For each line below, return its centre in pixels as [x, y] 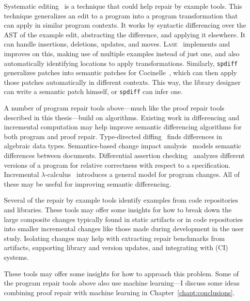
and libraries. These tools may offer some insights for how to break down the [118, 209]
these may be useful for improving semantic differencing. [88, 183]
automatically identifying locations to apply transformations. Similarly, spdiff [121, 63]
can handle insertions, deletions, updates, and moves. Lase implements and [117, 44]
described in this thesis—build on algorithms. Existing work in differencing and [122, 117]
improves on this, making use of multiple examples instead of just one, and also [122, 53]
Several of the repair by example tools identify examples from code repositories [121, 200]
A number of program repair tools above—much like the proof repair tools [114, 108]
